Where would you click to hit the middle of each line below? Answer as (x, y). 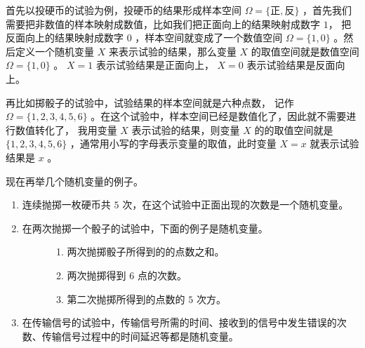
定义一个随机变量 (54, 51)
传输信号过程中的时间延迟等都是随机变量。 (140, 336)
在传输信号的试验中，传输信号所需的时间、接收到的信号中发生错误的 (179, 322)
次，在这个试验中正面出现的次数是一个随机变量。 (235, 205)
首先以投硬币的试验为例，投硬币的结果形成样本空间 (124, 10)
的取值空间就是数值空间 (305, 51)
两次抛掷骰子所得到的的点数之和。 (146, 252)
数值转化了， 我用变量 (66, 129)
